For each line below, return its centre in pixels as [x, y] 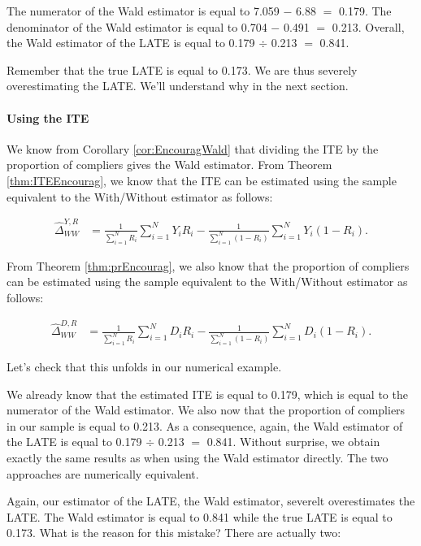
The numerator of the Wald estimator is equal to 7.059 [143, 11]
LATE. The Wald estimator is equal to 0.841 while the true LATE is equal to [200, 516]
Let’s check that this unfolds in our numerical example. [144, 367]
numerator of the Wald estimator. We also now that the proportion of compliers [206, 410]
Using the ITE [48, 117]
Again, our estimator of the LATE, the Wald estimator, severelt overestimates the [211, 501]
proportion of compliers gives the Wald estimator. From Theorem [169, 165]
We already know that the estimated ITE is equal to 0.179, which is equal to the [207, 394]
